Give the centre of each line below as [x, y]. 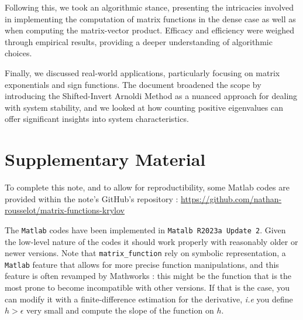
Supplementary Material [105, 159]
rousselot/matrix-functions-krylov [65, 210]
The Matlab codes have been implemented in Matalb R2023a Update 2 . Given [145, 229]
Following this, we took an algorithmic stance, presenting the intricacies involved [149, 7]
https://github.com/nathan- [231, 198]
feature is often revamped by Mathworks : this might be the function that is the [148, 276]
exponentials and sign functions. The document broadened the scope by [133, 84]
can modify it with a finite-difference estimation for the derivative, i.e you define [149, 299]
